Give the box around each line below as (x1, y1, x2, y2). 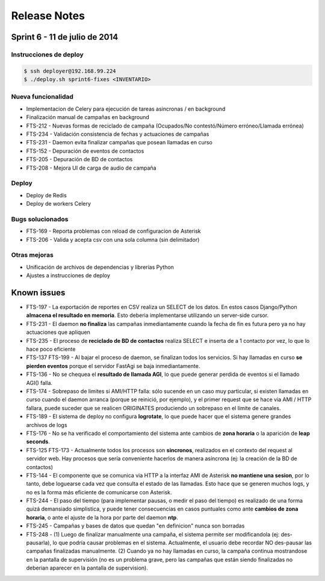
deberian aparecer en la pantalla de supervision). (26, 564, 149, 571)
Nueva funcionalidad (11, 93, 73, 101)
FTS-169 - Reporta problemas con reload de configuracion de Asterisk (26, 227, 201, 235)
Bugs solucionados (11, 215, 69, 223)
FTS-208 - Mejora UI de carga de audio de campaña (26, 164, 156, 171)
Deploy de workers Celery (26, 200, 91, 207)
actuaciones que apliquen (26, 328, 90, 336)
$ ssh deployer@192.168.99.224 (23, 67, 117, 75)
